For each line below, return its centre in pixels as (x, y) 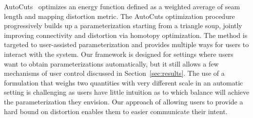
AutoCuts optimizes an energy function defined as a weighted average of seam (122, 6)
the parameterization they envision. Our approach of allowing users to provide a (124, 101)
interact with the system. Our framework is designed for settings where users (119, 54)
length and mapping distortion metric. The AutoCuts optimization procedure (119, 16)
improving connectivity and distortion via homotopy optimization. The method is (126, 35)
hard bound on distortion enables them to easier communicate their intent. (116, 111)
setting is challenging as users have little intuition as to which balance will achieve (127, 92)
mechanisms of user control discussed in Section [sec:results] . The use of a (114, 73)
